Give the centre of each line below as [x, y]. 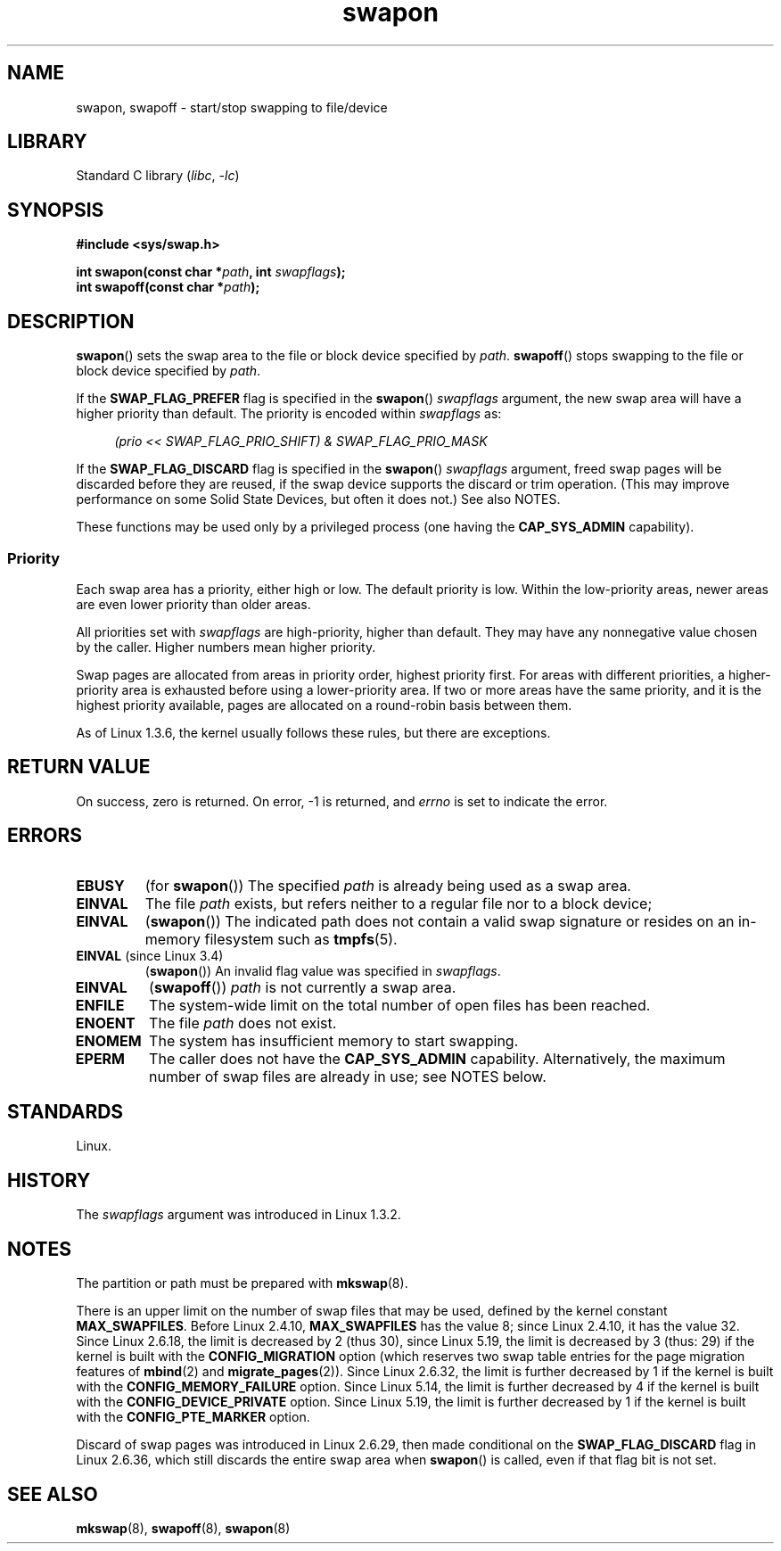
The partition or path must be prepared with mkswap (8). [242, 1283]
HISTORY [49, 1180]
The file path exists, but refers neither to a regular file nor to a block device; [399, 903]
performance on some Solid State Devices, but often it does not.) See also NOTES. [318, 499]
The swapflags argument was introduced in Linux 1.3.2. [238, 1215]
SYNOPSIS [56, 210]
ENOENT [105, 1023]
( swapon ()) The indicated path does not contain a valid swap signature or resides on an [440, 921]
